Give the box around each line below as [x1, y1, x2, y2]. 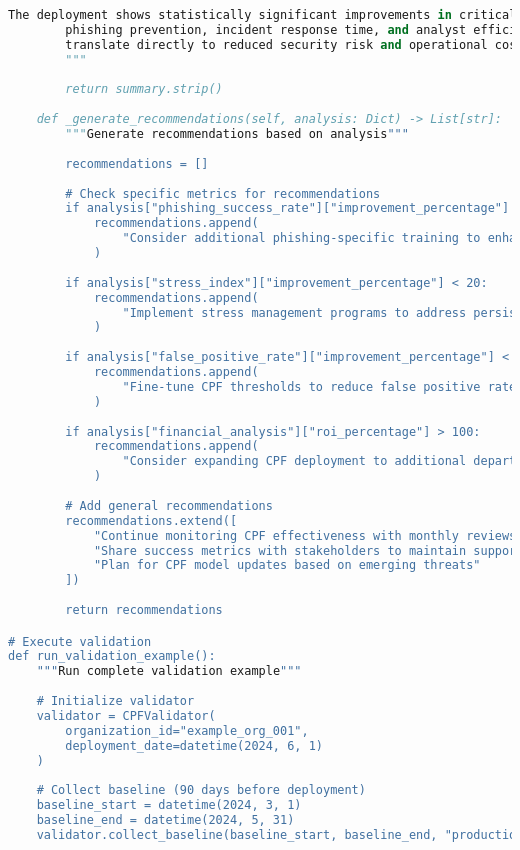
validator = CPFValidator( [36, 708, 216, 723]
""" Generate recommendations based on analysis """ [65, 127, 409, 141]
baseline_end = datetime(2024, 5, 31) [36, 813, 295, 828]
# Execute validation [8, 634, 152, 649]
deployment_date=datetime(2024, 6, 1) [65, 738, 323, 753]
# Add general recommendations [65, 498, 273, 513]
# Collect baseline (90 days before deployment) [36, 783, 366, 798]
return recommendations [65, 603, 223, 617]
